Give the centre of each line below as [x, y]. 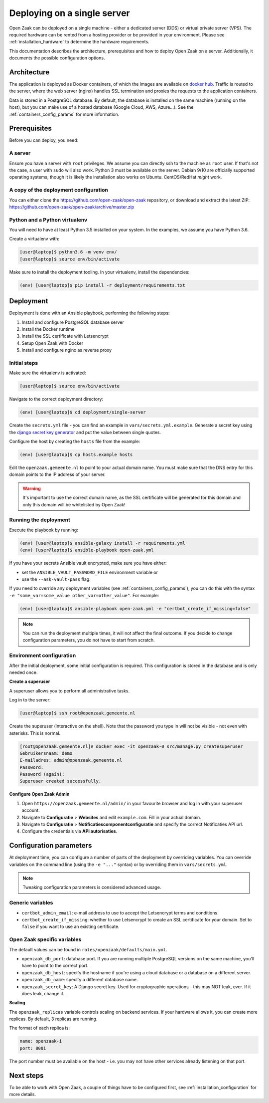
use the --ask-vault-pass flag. [56, 579]
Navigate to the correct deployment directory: [56, 399]
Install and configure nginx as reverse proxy [67, 350]
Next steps [26, 1075]
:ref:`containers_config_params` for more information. [64, 114]
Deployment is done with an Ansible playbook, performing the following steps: [89, 313]
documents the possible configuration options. [57, 58]
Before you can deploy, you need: [44, 140]
